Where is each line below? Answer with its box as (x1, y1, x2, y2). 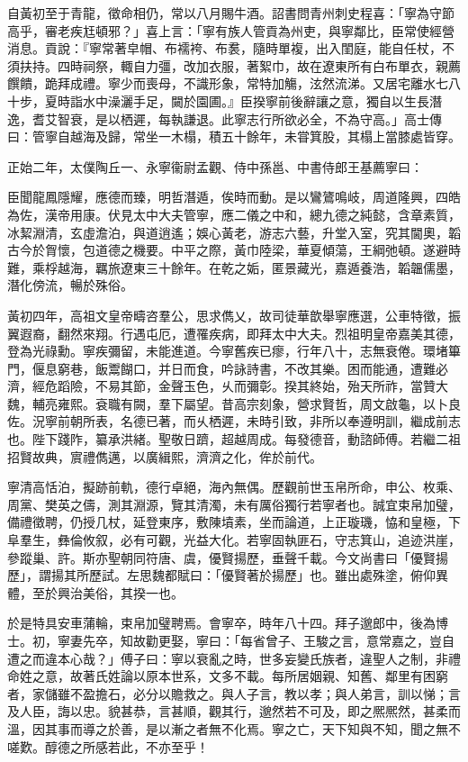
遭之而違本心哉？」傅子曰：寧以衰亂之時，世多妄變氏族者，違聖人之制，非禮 (7, 649, 461, 667)
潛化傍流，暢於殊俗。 (7, 276, 133, 295)
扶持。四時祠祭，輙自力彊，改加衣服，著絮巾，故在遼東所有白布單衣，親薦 (19, 56, 461, 75)
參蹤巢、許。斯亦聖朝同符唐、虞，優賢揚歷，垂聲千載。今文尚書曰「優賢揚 (7, 548, 448, 567)
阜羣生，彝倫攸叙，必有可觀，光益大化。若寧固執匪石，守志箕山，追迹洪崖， (7, 531, 461, 549)
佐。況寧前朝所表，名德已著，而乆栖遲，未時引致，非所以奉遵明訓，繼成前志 (7, 412, 461, 431)
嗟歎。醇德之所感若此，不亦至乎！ (7, 737, 209, 756)
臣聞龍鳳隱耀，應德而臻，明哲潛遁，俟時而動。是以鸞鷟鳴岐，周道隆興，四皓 (7, 187, 461, 206)
